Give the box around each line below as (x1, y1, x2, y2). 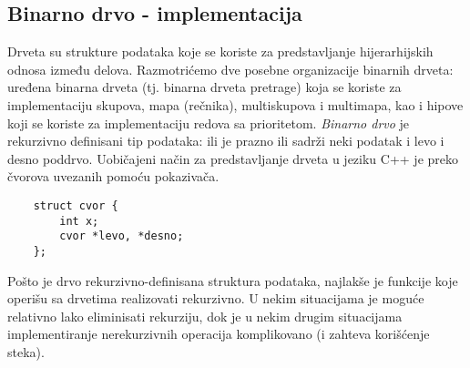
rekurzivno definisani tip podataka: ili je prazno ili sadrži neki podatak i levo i (7, 131, 444, 150)
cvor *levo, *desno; (59, 230, 184, 243)
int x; (59, 214, 99, 228)
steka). (7, 342, 45, 361)
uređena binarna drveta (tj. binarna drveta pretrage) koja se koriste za (7, 77, 402, 97)
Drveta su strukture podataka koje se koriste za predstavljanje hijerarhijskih (7, 42, 434, 61)
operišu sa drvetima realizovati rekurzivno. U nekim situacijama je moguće (7, 289, 424, 308)
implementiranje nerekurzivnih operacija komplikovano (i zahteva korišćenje (7, 324, 430, 343)
